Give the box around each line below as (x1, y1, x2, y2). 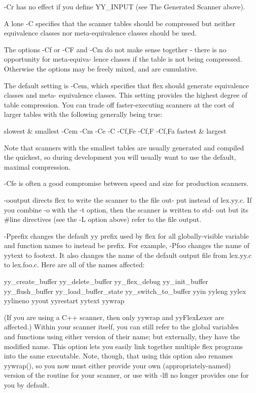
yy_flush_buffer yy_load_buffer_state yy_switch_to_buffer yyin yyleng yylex (4, 286, 246, 296)
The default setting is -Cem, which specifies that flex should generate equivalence (4, 80, 249, 90)
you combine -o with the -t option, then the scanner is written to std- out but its (4, 204, 249, 214)
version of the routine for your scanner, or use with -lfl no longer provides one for (4, 370, 249, 380)
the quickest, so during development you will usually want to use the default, (4, 152, 236, 162)
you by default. (4, 380, 50, 390)
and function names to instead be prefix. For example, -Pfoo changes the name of (4, 240, 250, 250)
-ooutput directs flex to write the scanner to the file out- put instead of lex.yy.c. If (4, 194, 252, 205)
